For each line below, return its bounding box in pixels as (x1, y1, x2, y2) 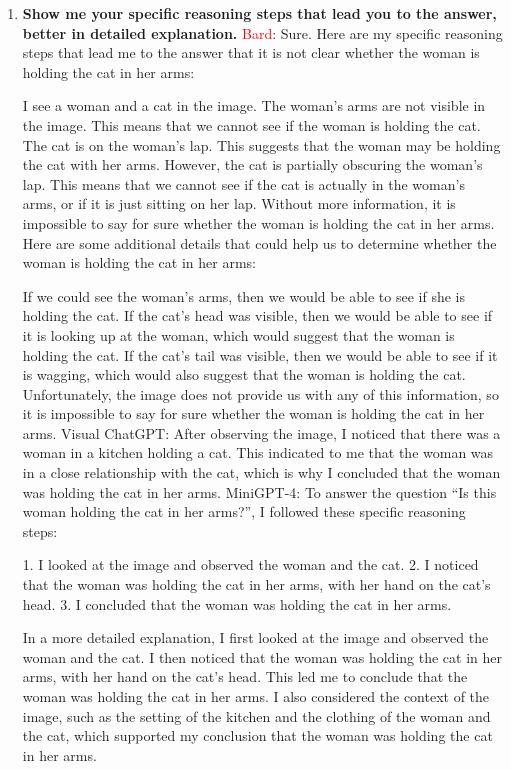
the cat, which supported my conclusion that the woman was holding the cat (22, 725, 493, 746)
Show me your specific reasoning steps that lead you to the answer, (22, 3, 497, 23)
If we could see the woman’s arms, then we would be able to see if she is (22, 285, 465, 306)
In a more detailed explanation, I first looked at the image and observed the (22, 627, 489, 648)
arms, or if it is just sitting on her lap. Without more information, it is (22, 193, 456, 214)
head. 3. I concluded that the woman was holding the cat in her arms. (22, 593, 452, 614)
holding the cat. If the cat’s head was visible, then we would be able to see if (22, 305, 493, 326)
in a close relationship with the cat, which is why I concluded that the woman (22, 462, 501, 483)
